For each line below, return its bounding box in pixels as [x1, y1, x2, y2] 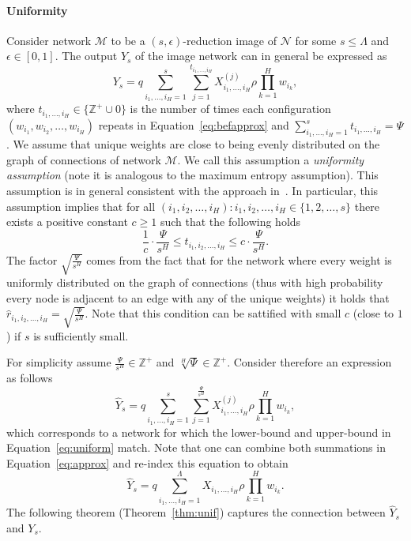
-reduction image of [183, 32, 277, 48]
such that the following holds [160, 213, 301, 230]
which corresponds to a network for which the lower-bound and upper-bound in [6, 423, 391, 440]
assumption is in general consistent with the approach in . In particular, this [6, 182, 379, 198]
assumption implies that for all [6, 197, 156, 214]
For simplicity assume [6, 354, 111, 370]
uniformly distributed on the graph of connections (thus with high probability [6, 274, 383, 291]
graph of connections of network [6, 151, 161, 167]
